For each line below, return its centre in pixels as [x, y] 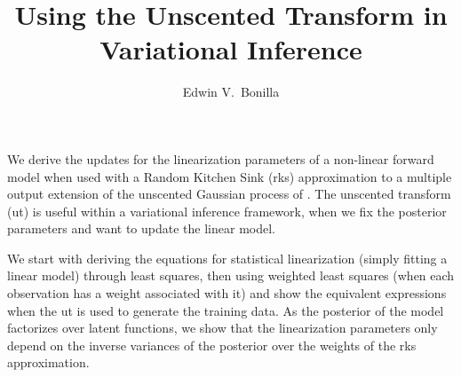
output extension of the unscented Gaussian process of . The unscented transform [229, 194]
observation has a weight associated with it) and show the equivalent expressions [227, 293]
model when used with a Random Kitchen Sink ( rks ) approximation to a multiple [230, 176]
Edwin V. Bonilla [231, 92]
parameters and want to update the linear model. [141, 228]
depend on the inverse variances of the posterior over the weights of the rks [212, 345]
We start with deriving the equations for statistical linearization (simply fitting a [227, 258]
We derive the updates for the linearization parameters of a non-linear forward [221, 158]
